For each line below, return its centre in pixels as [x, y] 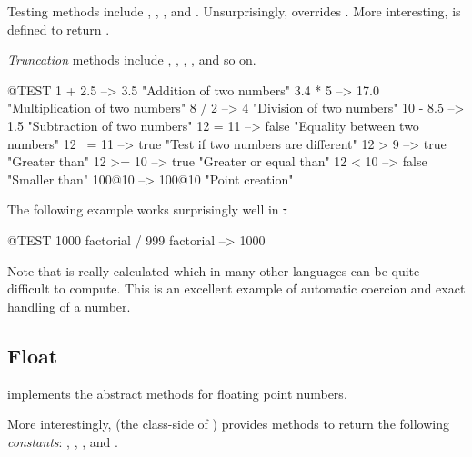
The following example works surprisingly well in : [147, 209]
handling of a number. [69, 306]
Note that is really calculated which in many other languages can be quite [214, 270]
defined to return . [59, 29]
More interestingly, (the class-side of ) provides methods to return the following [228, 424]
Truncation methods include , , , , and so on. [132, 60]
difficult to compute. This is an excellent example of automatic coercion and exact [236, 288]
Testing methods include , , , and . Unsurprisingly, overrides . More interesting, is [234, 11]
